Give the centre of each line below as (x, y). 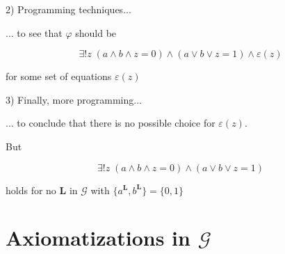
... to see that (34, 32)
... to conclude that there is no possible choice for (111, 123)
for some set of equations (59, 76)
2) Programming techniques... (68, 9)
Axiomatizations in (98, 238)
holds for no (31, 190)
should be (96, 32)
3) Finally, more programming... (74, 99)
